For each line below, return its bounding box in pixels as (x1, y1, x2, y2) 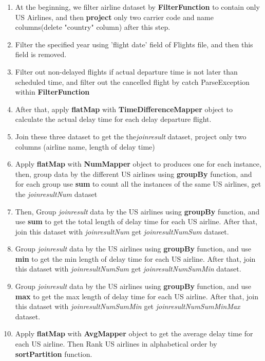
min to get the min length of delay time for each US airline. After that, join (15, 253, 256, 264)
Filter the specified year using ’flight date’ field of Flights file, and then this (15, 39, 253, 49)
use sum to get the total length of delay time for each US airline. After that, (15, 216, 258, 227)
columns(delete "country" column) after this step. (15, 22, 171, 32)
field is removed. (15, 49, 67, 60)
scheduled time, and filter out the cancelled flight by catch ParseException (15, 76, 250, 87)
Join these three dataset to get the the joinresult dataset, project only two (15, 131, 247, 141)
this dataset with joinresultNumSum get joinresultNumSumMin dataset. (15, 263, 241, 274)
